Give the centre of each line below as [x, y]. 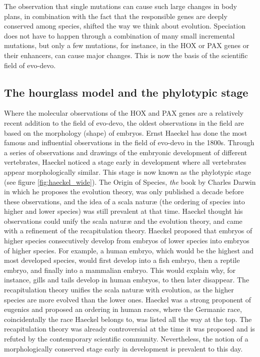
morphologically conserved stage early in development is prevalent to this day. [123, 348]
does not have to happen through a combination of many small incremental [119, 35]
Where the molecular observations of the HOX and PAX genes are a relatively [124, 113]
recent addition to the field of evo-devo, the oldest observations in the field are [124, 122]
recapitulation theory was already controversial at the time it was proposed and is [129, 329]
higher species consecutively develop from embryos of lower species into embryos [127, 241]
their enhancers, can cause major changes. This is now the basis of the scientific [126, 55]
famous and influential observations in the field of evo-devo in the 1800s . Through [129, 142]
